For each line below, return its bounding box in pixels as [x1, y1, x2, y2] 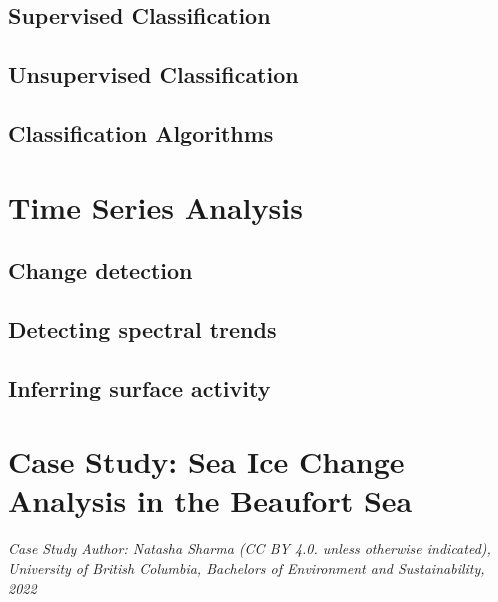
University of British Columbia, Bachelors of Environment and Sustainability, [8, 557, 485, 578]
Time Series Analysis [8, 186, 303, 227]
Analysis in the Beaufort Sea [8, 480, 413, 521]
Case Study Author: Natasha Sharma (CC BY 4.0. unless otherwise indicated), [8, 538, 491, 559]
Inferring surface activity [8, 372, 271, 403]
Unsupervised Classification [8, 59, 299, 90]
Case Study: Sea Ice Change [8, 441, 405, 482]
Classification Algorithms [8, 117, 274, 148]
